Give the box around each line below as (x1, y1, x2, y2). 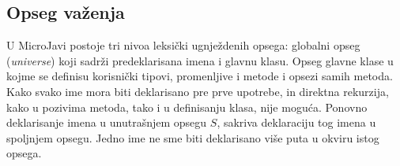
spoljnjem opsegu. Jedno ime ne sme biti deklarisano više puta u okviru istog (6, 129, 379, 146)
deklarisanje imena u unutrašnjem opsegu (6, 114, 207, 131)
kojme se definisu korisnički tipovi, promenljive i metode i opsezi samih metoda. (6, 68, 393, 84)
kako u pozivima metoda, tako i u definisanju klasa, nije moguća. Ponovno (6, 98, 368, 115)
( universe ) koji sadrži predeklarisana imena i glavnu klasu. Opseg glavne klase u (6, 52, 394, 68)
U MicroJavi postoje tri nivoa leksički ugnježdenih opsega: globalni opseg (6, 37, 360, 53)
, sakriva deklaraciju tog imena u (217, 114, 376, 131)
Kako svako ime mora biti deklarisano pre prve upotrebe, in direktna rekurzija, (6, 83, 389, 99)
